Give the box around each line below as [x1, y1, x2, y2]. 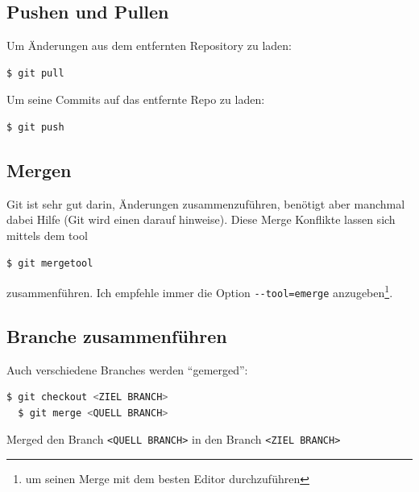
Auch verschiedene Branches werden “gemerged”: [6, 361, 248, 378]
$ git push [6, 121, 64, 133]
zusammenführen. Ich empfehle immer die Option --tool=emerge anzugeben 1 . [6, 282, 393, 300]
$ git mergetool [6, 257, 93, 269]
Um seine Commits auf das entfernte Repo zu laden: [6, 91, 265, 108]
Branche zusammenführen [6, 323, 227, 348]
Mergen [6, 157, 72, 182]
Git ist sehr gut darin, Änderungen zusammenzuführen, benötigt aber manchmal [6, 195, 405, 212]
